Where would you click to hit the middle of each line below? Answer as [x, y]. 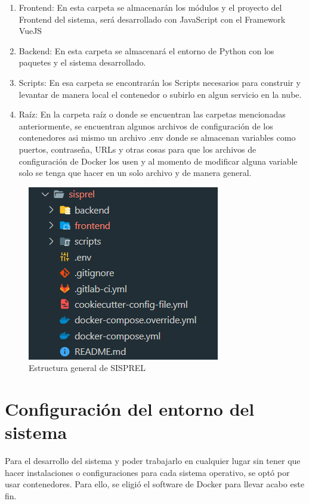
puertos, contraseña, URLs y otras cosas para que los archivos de [137, 149]
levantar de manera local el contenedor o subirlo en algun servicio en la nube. [160, 94]
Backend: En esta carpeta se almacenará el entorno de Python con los [146, 50]
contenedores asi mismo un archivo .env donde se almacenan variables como [157, 137]
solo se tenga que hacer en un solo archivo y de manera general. [135, 173]
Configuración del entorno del [130, 409]
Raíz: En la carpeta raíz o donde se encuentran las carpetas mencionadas [152, 114]
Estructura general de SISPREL [87, 368]
